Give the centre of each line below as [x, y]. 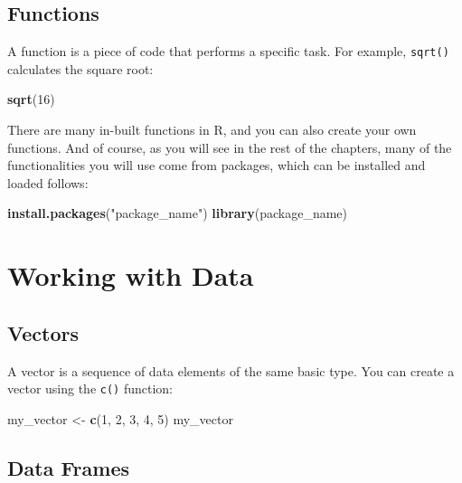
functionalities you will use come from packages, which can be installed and [217, 165]
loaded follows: [48, 182]
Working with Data [131, 275]
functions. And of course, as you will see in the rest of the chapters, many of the [230, 147]
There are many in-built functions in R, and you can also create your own [212, 130]
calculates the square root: [80, 68]
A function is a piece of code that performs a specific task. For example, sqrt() [228, 51]
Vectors [43, 332]
